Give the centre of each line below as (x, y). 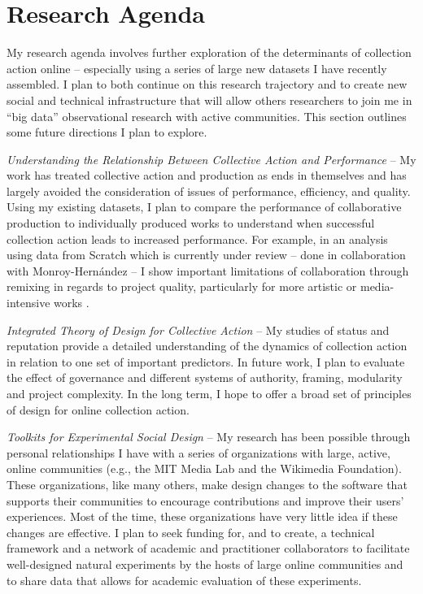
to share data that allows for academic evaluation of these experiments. (184, 580)
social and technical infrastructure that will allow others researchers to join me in (209, 100)
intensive (28, 303)
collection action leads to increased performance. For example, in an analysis (197, 238)
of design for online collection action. (98, 409)
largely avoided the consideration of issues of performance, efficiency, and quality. (209, 191)
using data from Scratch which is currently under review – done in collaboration (206, 255)
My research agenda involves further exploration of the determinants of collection (209, 52)
